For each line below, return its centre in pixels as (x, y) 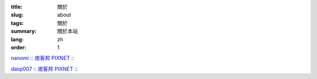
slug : (17, 15)
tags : (17, 23)
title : (17, 7)
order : (18, 47)
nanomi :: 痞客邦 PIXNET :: (43, 58)
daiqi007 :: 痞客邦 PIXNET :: (44, 69)
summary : (24, 31)
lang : (17, 39)
